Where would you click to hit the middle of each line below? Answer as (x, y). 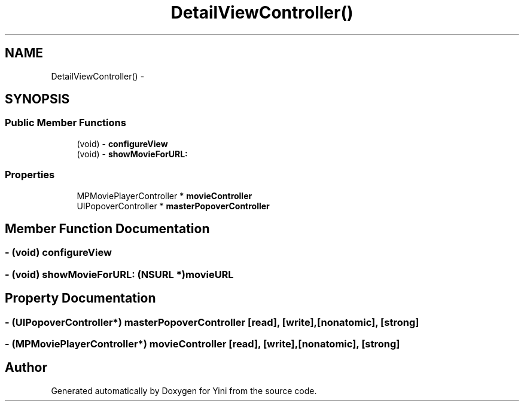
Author (26, 368)
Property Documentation (80, 298)
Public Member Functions (65, 123)
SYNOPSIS (37, 99)
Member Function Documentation (107, 228)
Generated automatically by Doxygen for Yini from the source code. (184, 390)
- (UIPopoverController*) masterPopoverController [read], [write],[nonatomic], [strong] (212, 322)
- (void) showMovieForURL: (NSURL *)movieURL (119, 274)
